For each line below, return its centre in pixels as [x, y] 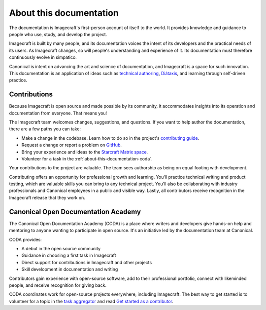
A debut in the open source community [61, 248]
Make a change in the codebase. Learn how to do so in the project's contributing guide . [110, 138]
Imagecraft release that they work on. [47, 197]
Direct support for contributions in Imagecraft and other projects [87, 262]
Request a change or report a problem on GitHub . [72, 145]
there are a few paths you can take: [45, 129]
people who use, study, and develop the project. [58, 34]
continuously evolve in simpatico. [43, 57]
